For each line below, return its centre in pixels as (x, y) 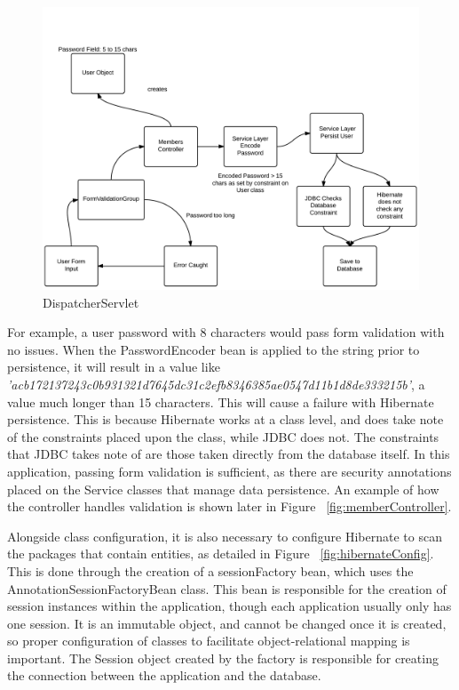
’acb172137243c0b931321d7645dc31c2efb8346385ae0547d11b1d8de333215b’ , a (216, 384)
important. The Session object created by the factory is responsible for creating (223, 658)
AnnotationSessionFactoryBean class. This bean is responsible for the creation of (227, 588)
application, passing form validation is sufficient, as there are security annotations (229, 471)
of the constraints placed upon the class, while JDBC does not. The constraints (223, 436)
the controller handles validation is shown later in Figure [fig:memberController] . (229, 506)
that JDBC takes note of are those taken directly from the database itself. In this (229, 454)
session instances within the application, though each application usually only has (229, 606)
